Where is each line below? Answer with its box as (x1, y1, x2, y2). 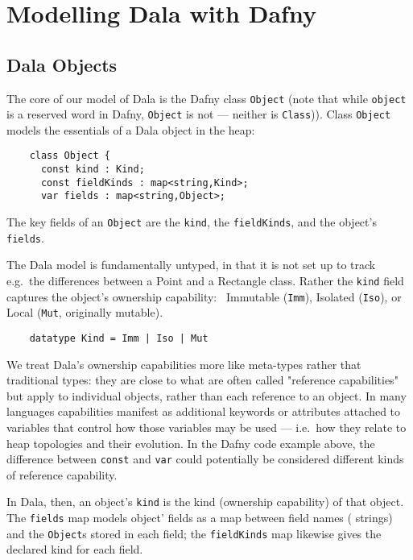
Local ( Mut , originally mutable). (6, 304, 163, 321)
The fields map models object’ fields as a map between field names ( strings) (6, 509, 393, 526)
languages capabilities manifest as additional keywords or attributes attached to (6, 403, 401, 420)
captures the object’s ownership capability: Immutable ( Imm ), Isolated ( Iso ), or (6, 288, 402, 305)
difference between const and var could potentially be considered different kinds (6, 450, 404, 467)
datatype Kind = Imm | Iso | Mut (29, 332, 209, 344)
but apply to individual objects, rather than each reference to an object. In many (6, 387, 407, 404)
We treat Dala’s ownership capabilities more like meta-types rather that (6, 355, 361, 372)
